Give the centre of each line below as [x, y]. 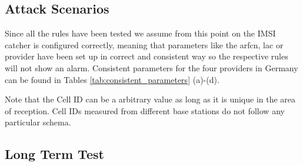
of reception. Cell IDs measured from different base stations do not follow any [145, 110]
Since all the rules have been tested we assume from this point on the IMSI [140, 33]
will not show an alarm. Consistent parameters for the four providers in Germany [151, 67]
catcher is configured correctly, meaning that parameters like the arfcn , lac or [144, 44]
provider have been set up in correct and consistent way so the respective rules [146, 56]
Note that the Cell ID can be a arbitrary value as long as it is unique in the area [150, 99]
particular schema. [38, 122]
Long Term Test [54, 154]
